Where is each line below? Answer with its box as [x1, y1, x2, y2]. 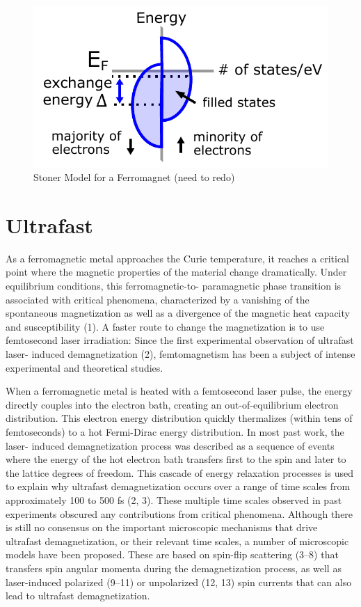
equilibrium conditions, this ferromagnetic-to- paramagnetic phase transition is [6, 278, 342, 293]
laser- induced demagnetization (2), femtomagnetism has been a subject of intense [6, 347, 355, 361]
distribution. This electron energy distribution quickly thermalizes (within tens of [6, 411, 353, 425]
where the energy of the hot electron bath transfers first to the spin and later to [6, 452, 346, 466]
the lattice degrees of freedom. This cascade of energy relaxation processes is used [6, 465, 354, 480]
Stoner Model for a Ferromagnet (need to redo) [33, 170, 235, 184]
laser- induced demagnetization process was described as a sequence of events [6, 438, 335, 452]
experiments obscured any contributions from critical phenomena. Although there [6, 506, 353, 521]
